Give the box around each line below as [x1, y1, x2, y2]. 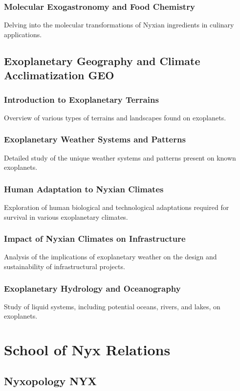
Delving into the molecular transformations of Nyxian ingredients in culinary [4, 20, 234, 30]
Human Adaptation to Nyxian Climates [4, 183, 164, 195]
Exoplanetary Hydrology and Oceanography [4, 282, 181, 294]
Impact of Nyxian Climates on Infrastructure [4, 232, 186, 245]
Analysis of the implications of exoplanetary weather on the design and [4, 252, 217, 262]
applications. [4, 29, 42, 39]
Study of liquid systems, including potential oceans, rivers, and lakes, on [4, 301, 220, 311]
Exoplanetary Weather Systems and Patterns [4, 133, 186, 145]
